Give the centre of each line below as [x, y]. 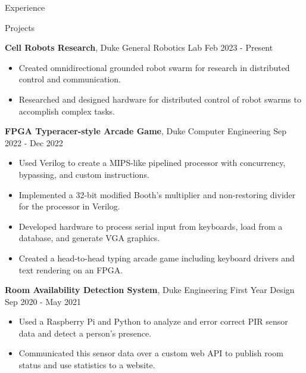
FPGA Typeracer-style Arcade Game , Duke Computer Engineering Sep [146, 131]
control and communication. [70, 79]
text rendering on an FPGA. [71, 269]
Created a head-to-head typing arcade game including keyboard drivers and [157, 258]
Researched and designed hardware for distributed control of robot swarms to [160, 99]
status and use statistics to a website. [87, 365]
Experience [25, 7]
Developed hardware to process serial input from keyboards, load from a [151, 226]
